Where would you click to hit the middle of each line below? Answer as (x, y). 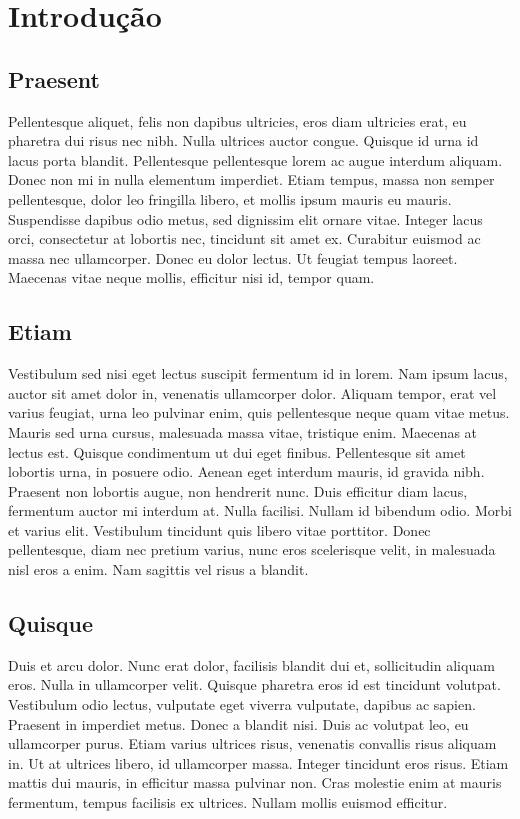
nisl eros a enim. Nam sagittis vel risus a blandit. (158, 569)
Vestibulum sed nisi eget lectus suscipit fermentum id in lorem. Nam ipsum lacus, (258, 373)
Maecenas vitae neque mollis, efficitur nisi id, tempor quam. (191, 277)
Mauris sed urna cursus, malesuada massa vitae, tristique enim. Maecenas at (243, 431)
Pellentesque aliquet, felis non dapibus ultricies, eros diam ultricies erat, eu (237, 120)
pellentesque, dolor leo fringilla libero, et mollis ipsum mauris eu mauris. (230, 198)
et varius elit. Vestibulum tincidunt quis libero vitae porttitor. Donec (219, 529)
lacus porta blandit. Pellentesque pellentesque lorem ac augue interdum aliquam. (255, 159)
